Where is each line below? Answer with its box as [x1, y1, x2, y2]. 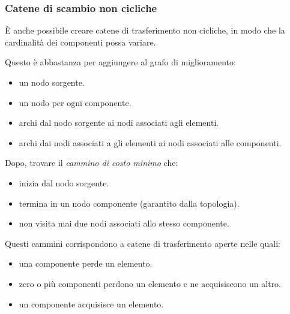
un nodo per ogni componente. [19, 96, 131, 108]
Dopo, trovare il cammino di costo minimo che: [5, 156, 178, 169]
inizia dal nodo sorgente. [19, 176, 109, 189]
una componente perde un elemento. [19, 257, 153, 270]
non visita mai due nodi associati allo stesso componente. [19, 217, 229, 230]
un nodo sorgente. [19, 76, 85, 88]
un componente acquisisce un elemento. [19, 297, 164, 310]
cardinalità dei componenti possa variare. [5, 35, 156, 48]
